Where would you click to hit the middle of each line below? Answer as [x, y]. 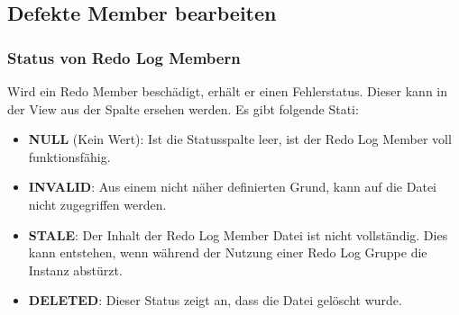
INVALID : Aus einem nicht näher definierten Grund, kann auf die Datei [232, 187]
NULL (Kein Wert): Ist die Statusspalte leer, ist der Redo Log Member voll [240, 139]
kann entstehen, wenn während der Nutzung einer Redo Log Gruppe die [228, 252]
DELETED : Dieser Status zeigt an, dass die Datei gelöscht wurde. [215, 300]
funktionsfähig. [69, 156]
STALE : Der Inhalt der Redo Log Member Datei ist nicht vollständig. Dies [238, 234]
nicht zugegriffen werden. [97, 204]
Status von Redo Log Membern [124, 57]
